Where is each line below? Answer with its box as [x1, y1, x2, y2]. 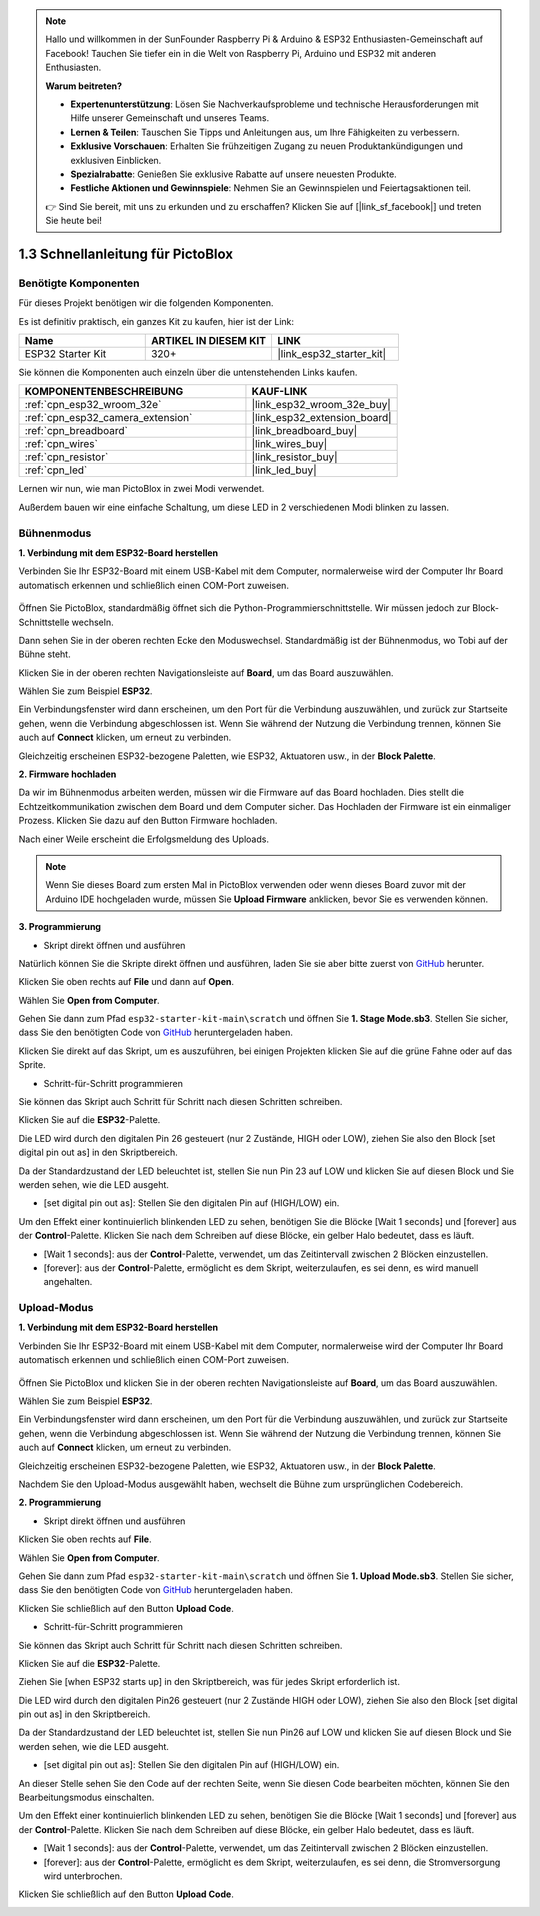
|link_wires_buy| [251, 437, 328, 451]
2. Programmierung [18, 1496, 102, 1509]
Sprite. [18, 1059, 46, 1071]
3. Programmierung [18, 921, 102, 933]
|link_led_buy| [251, 463, 317, 477]
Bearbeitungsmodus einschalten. [18, 1791, 155, 1804]
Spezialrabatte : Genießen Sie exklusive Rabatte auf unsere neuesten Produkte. [70, 168, 397, 180]
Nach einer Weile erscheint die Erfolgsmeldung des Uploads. [18, 833, 270, 845]
